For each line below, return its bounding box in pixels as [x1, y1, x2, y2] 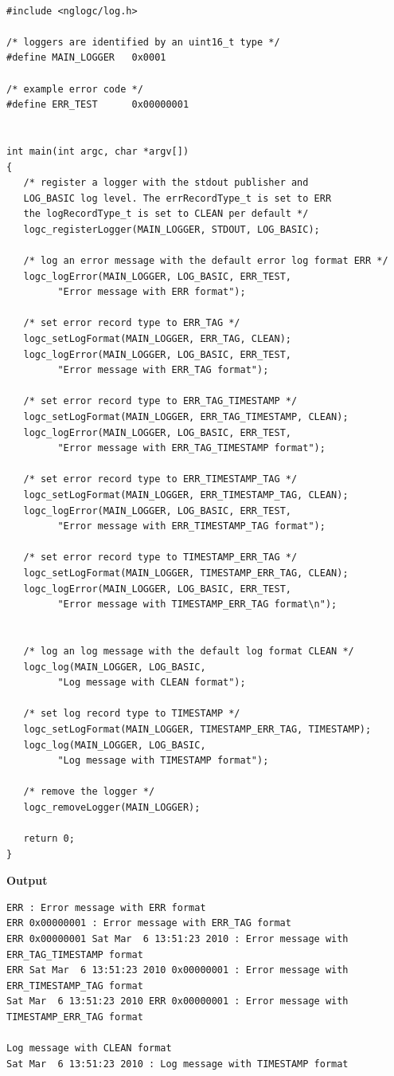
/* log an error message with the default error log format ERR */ [23, 255, 388, 267]
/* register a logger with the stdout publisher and [23, 177, 309, 189]
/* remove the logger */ [23, 786, 155, 798]
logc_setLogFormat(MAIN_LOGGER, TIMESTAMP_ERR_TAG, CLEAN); [23, 567, 349, 579]
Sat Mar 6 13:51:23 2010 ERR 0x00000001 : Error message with [6, 995, 349, 1007]
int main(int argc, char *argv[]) [6, 145, 189, 157]
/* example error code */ [6, 83, 143, 95]
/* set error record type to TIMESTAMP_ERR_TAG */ [23, 552, 298, 564]
